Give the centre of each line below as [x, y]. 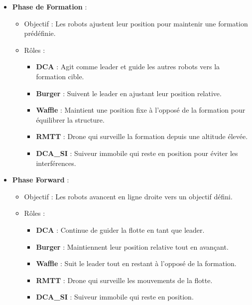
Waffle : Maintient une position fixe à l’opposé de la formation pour [141, 110]
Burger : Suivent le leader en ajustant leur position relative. [129, 93]
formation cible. [60, 76]
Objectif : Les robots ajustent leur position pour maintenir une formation [136, 23]
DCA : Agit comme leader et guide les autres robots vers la [128, 67]
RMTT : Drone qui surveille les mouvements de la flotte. [124, 280]
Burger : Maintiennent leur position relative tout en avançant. [132, 246]
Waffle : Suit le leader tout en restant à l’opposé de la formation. [136, 263]
